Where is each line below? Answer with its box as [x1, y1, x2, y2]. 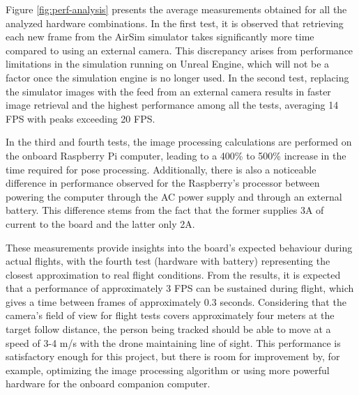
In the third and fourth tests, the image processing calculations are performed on [6, 134, 352, 149]
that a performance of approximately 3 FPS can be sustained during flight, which [6, 281, 354, 295]
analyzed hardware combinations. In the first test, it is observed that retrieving [6, 15, 344, 30]
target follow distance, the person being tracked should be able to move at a [6, 322, 331, 336]
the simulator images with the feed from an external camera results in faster [6, 84, 331, 98]
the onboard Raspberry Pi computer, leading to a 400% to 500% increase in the [6, 148, 346, 162]
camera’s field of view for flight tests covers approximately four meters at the [6, 308, 335, 323]
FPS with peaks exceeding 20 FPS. [6, 111, 155, 125]
